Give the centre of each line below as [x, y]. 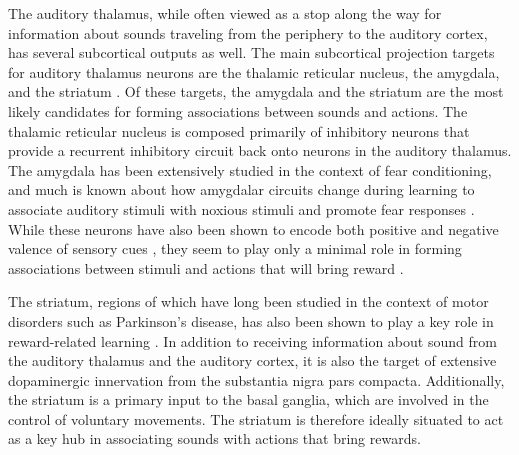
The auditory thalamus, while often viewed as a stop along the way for [225, 13]
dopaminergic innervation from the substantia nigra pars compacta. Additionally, [256, 379]
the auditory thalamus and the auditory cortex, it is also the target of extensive [252, 360]
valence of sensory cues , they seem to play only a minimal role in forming [235, 248]
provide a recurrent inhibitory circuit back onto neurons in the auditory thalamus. [260, 150]
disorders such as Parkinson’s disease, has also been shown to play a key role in [251, 320]
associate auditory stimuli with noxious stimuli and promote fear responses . [241, 208]
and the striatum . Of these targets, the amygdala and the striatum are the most [256, 91]
